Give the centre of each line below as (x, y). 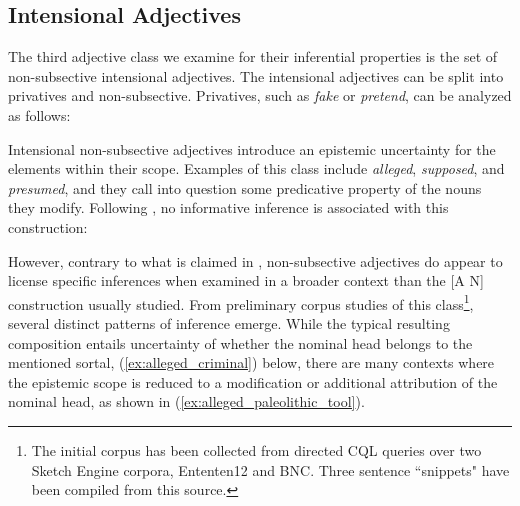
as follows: (39, 114)
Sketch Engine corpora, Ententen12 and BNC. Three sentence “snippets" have (270, 469)
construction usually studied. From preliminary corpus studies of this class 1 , (241, 302)
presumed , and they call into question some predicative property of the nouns (245, 187)
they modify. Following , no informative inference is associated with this (228, 207)
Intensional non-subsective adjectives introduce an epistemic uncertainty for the (252, 148)
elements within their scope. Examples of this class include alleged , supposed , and (256, 168)
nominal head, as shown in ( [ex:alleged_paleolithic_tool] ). (186, 401)
